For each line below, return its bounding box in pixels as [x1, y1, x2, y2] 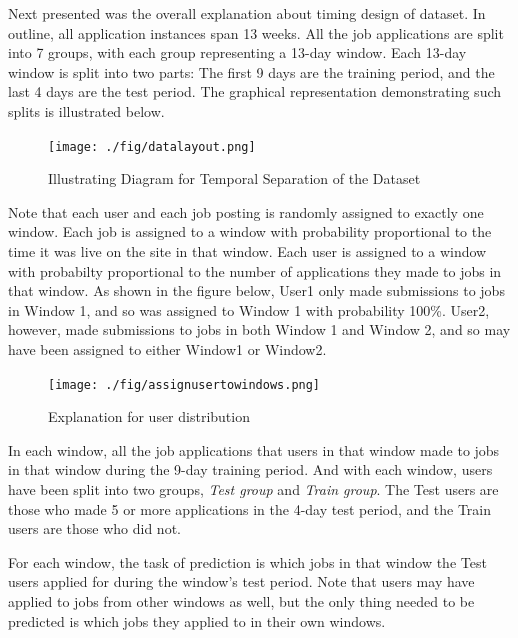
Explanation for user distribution [48, 406, 250, 427]
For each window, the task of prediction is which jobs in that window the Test [8, 551, 487, 572]
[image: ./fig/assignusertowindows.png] [48, 377, 321, 392]
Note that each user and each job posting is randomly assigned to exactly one [8, 201, 484, 222]
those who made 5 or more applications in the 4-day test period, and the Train [8, 498, 491, 519]
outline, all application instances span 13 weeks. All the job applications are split [8, 22, 504, 43]
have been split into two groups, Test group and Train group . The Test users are [8, 479, 499, 499]
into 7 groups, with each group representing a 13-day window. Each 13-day [8, 42, 467, 63]
